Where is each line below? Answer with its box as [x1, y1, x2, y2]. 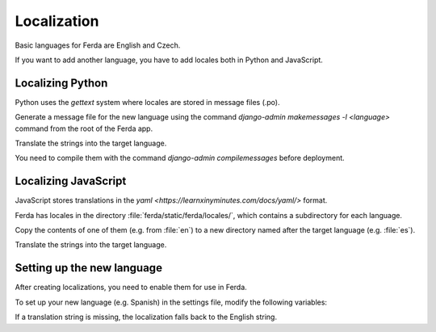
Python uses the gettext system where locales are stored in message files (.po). [15, 97, 280, 107]
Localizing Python [15, 76, 108, 90]
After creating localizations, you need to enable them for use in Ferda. [15, 283, 248, 292]
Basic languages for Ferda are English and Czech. [15, 40, 181, 50]
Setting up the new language [15, 261, 163, 275]
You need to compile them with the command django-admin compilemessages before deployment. [15, 153, 345, 163]
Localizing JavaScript [15, 174, 127, 188]
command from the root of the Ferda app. [15, 124, 153, 133]
